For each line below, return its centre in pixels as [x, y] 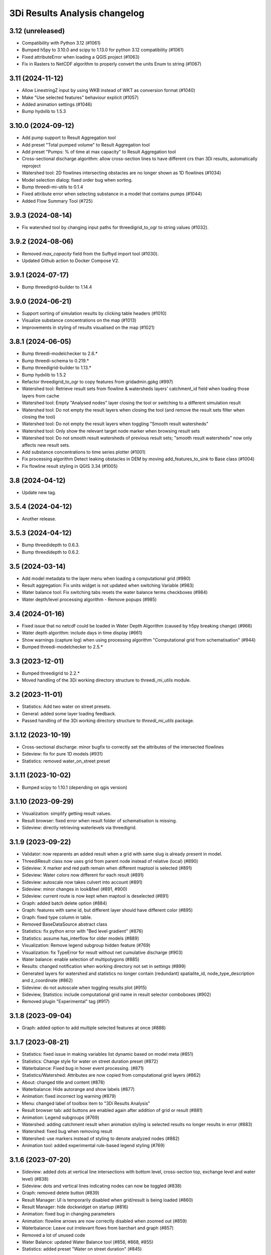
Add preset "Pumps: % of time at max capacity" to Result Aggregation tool [99, 152]
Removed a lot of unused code [53, 1235]
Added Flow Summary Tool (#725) [57, 201]
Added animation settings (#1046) [57, 104]
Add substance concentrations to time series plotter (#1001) [84, 452]
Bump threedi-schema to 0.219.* [55, 360]
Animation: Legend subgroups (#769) [61, 1117]
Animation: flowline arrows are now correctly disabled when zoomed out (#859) [104, 1221]
